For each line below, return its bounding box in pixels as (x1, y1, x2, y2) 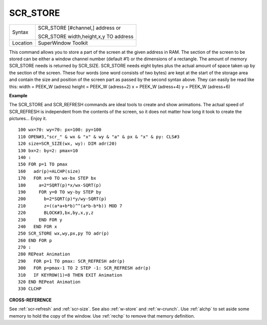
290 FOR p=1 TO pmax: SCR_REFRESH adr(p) (18, 258, 125, 264)
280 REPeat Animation (18, 251, 70, 257)
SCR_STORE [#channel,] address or (38, 24, 121, 31)
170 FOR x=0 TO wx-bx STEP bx (18, 175, 96, 181)
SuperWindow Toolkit (38, 40, 88, 46)
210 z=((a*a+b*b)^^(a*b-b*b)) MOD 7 (18, 203, 123, 208)
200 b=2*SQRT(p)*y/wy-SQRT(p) (18, 196, 107, 202)
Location (12, 40, 33, 46)
